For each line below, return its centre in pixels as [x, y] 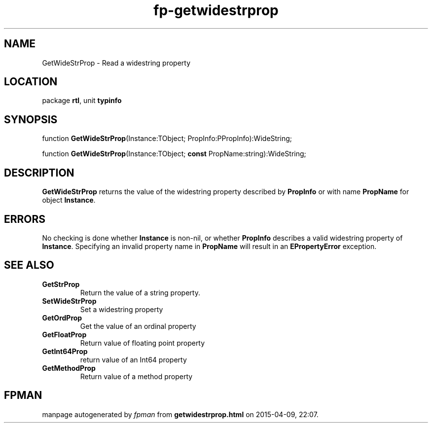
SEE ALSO [29, 265]
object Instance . [69, 200]
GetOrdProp [62, 318]
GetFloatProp [64, 334]
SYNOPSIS [31, 119]
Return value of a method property [136, 376]
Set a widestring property [122, 309]
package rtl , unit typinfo [82, 101]
